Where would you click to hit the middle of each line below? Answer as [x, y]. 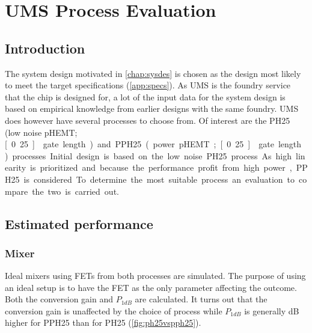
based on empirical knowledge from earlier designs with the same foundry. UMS [152, 108]
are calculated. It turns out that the [201, 299]
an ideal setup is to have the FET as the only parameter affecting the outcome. [151, 287]
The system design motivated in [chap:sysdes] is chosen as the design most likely [153, 73]
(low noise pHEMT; [41, 132]
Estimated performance [79, 223]
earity [16, 167]
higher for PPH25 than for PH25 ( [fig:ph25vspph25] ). [103, 322]
